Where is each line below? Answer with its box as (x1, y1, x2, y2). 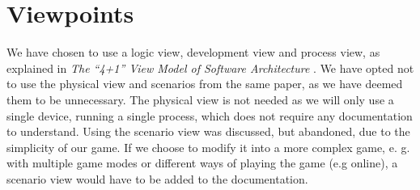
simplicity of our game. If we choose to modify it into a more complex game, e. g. (6, 138, 410, 155)
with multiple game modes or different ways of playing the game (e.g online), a (6, 154, 398, 171)
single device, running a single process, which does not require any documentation (6, 107, 413, 124)
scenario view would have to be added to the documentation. (6, 170, 308, 187)
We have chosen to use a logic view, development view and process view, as (6, 44, 380, 61)
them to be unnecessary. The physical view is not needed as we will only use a (6, 91, 394, 108)
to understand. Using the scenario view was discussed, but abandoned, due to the (6, 123, 410, 140)
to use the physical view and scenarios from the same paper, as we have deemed (6, 75, 403, 92)
